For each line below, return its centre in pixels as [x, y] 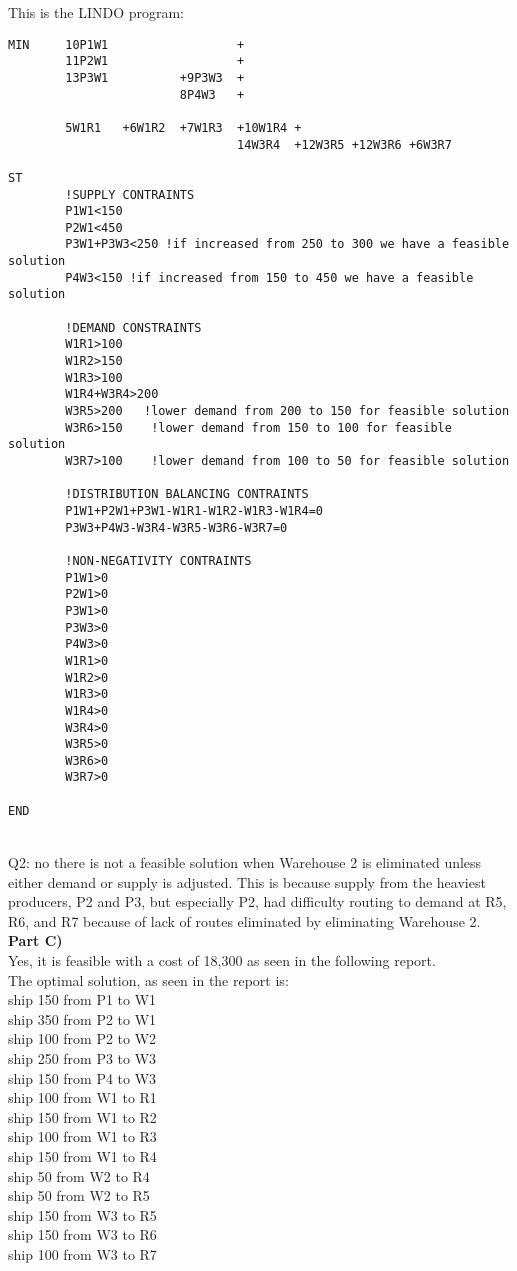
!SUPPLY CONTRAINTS [130, 194]
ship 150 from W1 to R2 [82, 1116]
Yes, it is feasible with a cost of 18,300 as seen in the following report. [222, 960]
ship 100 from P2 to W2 [82, 1038]
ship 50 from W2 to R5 [79, 1195]
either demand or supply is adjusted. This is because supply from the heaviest [247, 881]
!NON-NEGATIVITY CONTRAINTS [158, 560]
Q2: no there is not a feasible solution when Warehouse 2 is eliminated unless [245, 862]
